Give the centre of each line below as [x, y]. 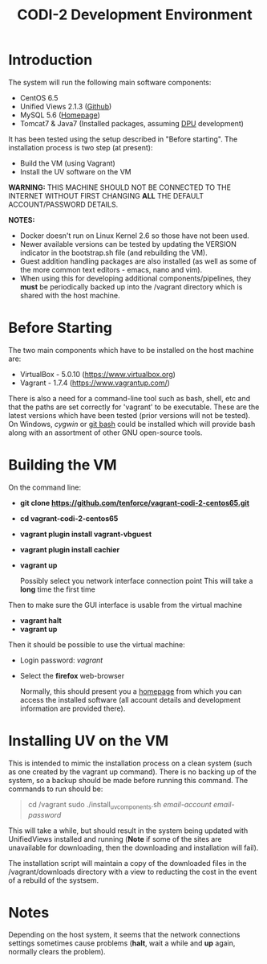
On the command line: [45, 487]
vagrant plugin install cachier [70, 549]
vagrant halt [40, 620]
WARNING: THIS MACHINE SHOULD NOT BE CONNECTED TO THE [119, 187]
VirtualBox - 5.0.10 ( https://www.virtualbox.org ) [98, 374]
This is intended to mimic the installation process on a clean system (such [130, 763]
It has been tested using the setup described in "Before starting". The [123, 139]
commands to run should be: [56, 789]
